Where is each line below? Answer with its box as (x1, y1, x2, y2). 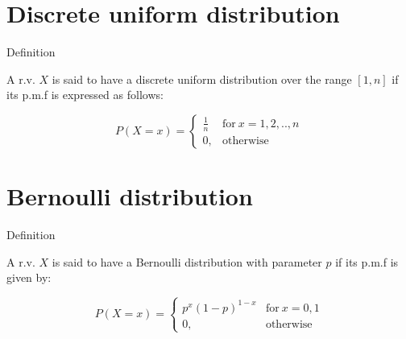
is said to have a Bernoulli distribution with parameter (52, 253, 322, 270)
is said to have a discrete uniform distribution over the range (52, 70, 352, 87)
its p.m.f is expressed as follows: (6, 86, 164, 103)
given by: (6, 269, 52, 286)
